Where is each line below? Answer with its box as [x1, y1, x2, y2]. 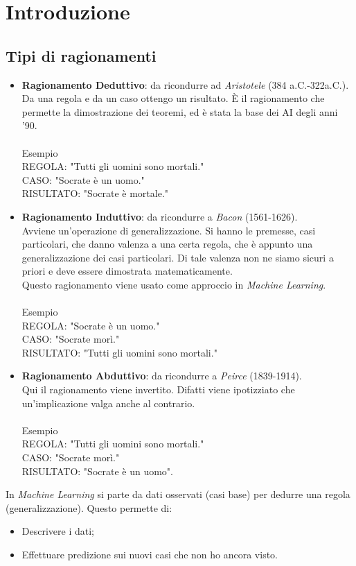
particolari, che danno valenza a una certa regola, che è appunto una [21, 237, 313, 251]
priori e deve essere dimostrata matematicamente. [21, 264, 233, 278]
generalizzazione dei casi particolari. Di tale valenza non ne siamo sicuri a [21, 250, 334, 264]
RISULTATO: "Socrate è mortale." [21, 186, 169, 200]
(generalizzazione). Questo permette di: [6, 500, 172, 515]
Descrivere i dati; [21, 524, 94, 538]
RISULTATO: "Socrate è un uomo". [21, 463, 173, 478]
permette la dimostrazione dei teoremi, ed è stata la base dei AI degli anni [21, 104, 338, 119]
